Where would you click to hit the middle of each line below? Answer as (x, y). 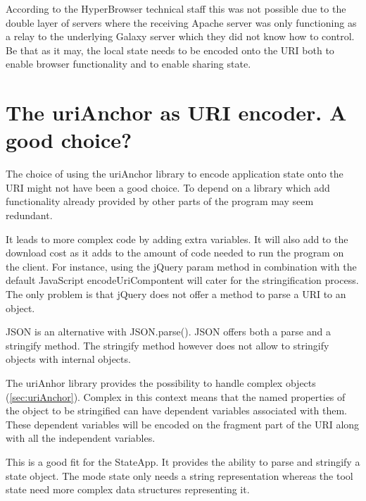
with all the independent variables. (81, 438)
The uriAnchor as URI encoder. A (176, 112)
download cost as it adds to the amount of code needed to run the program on (175, 253)
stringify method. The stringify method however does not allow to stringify (168, 345)
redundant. (29, 215)
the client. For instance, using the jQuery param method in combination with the (181, 266)
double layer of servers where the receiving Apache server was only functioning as (181, 22)
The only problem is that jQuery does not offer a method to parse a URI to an (176, 294)
